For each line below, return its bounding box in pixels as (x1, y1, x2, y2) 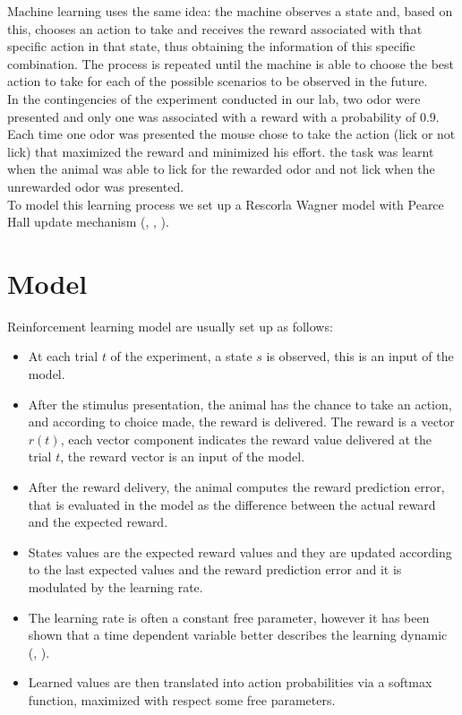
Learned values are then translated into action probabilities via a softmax (28, 673, 432, 692)
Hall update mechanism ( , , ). (7, 212, 169, 231)
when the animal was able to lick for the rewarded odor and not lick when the (7, 159, 435, 178)
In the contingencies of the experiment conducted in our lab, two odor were (7, 89, 421, 108)
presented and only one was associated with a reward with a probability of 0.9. (7, 107, 440, 125)
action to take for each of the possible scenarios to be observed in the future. (7, 72, 428, 90)
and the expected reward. (28, 513, 168, 531)
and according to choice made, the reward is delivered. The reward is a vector (28, 412, 455, 431)
